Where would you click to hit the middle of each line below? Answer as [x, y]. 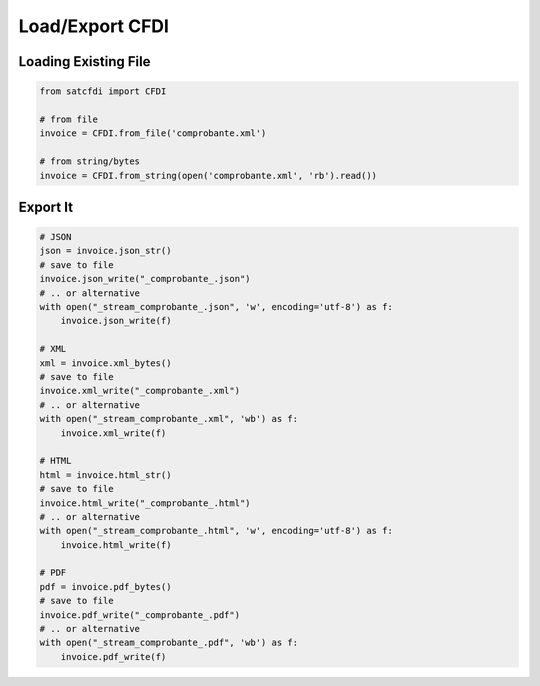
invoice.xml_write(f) [113, 433]
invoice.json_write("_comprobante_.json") [145, 279]
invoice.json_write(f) [116, 321]
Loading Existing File [84, 61]
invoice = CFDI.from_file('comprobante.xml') [153, 133]
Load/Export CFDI [94, 26]
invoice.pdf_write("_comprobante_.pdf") [139, 614]
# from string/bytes [89, 161]
